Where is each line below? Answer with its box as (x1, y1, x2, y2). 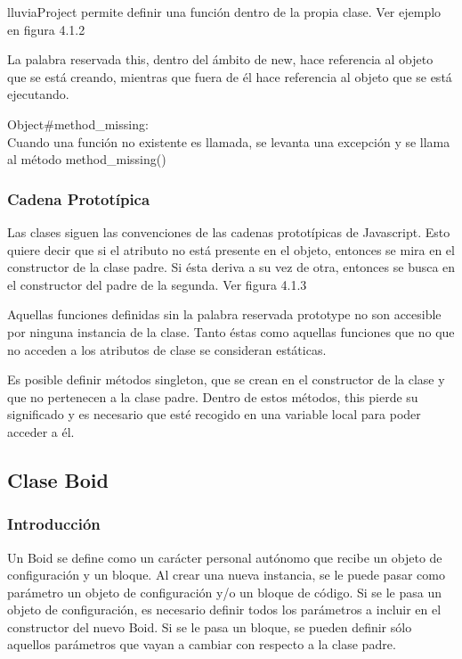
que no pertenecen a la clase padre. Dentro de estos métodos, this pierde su (7, 387, 418, 406)
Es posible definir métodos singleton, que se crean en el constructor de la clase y (7, 370, 445, 389)
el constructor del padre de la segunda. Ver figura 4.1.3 (7, 275, 307, 293)
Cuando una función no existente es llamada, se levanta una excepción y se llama (7, 132, 450, 151)
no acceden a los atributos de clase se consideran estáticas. (7, 340, 327, 358)
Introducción (7, 513, 101, 535)
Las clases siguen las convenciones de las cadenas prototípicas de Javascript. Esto (7, 222, 450, 241)
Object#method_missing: (7, 114, 149, 133)
